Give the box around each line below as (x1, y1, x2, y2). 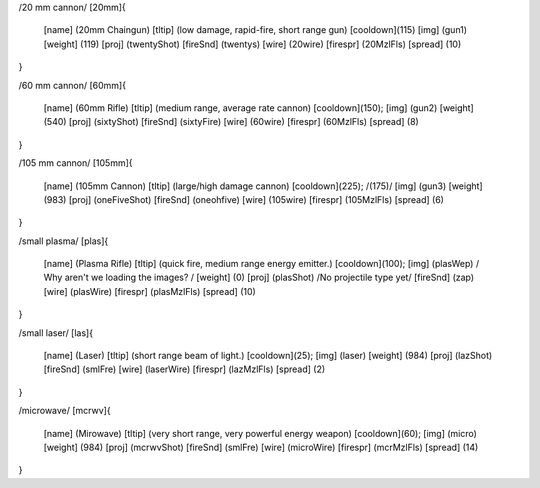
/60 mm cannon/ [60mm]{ (18, 79, 127, 91)
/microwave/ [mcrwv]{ (18, 405, 111, 417)
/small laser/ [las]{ (18, 326, 94, 339)
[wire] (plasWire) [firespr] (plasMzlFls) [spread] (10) (43, 285, 257, 297)
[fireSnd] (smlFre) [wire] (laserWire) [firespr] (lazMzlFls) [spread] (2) (43, 363, 326, 375)
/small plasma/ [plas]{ (18, 235, 109, 247)
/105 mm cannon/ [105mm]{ (18, 157, 134, 169)
